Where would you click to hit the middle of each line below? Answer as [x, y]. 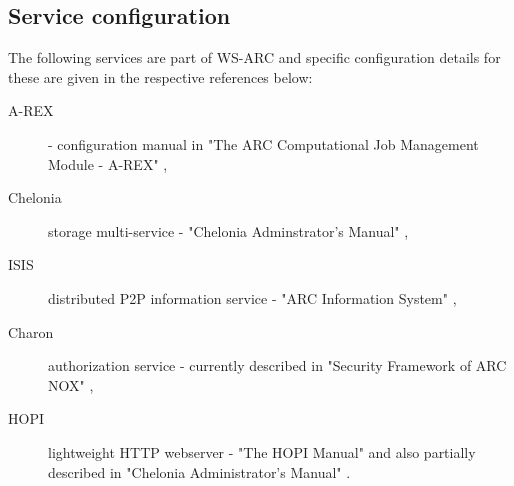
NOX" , [71, 384]
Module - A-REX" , [108, 163]
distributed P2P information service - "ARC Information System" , [252, 297]
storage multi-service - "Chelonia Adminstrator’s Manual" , [228, 230]
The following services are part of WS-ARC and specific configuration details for [254, 57]
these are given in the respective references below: [160, 76]
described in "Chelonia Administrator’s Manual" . [199, 471]
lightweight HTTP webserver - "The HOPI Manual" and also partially [262, 451]
